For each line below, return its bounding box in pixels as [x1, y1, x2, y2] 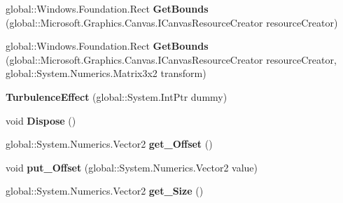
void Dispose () [6, 113, 76, 127]
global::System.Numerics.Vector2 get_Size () [6, 183, 204, 198]
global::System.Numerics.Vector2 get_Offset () [6, 136, 213, 151]
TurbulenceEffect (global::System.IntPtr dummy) [6, 89, 227, 104]
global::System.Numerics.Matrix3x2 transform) [6, 66, 206, 80]
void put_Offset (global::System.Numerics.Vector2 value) [6, 160, 258, 174]
